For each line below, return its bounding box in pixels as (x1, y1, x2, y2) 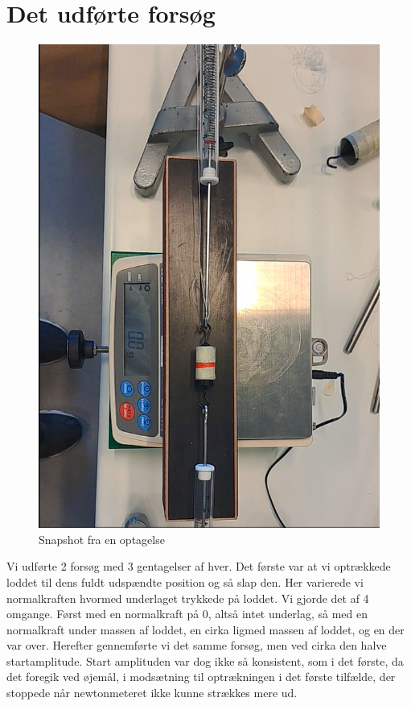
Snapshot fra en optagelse (39, 530, 165, 547)
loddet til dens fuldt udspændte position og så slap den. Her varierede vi (6, 573, 364, 590)
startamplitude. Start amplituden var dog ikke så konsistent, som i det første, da (6, 652, 404, 669)
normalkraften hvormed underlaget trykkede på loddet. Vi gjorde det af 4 (6, 589, 369, 606)
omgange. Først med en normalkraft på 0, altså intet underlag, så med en (6, 605, 368, 622)
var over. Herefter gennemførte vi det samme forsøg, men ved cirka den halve (6, 637, 387, 654)
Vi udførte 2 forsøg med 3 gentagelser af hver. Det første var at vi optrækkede (6, 558, 391, 575)
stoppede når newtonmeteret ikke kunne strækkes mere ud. (6, 684, 298, 701)
